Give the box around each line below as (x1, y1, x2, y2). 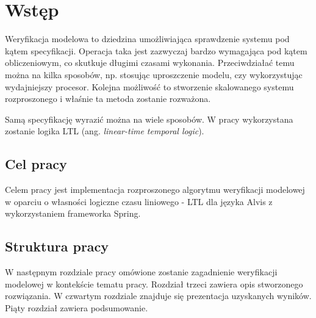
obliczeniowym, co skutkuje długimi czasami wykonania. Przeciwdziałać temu (5, 56, 295, 69)
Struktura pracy (5, 237, 109, 256)
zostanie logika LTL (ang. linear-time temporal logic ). (5, 125, 204, 137)
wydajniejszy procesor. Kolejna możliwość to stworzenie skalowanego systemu (5, 80, 294, 93)
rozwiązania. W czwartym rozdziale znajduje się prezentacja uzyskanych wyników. (5, 289, 312, 302)
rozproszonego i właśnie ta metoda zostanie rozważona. (5, 92, 211, 105)
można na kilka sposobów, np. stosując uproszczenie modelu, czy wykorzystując (5, 68, 303, 81)
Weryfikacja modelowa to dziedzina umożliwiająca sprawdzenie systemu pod (5, 32, 290, 45)
